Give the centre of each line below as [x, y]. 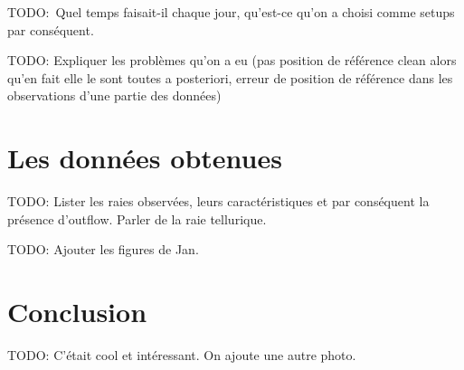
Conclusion [77, 312]
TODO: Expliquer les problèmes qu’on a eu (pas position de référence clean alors [232, 60]
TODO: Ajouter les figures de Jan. [103, 249]
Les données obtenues [145, 158]
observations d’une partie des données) [114, 95]
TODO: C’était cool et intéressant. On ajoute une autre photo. [182, 355]
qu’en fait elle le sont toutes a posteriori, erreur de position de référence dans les [230, 77]
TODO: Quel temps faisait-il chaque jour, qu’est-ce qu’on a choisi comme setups [231, 12]
